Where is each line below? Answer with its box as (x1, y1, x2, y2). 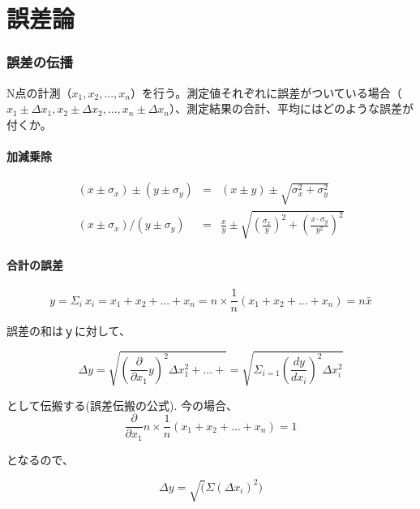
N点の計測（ (6, 84, 72, 101)
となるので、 (6, 451, 75, 468)
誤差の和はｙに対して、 (6, 322, 131, 339)
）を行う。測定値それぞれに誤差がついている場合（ (131, 84, 402, 101)
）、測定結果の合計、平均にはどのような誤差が (169, 100, 414, 117)
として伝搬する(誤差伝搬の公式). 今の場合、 (6, 396, 238, 413)
